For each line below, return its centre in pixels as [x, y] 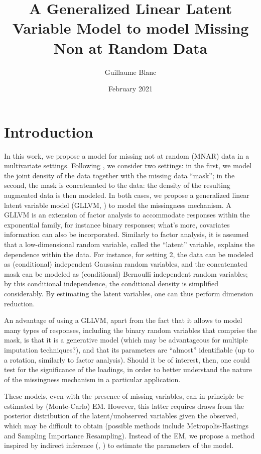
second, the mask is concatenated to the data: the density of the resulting [117, 185]
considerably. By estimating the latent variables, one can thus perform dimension [129, 293]
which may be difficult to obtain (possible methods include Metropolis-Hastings [126, 426]
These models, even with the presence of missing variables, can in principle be [124, 396]
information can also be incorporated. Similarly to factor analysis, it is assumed [126, 234]
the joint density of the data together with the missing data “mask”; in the [119, 175]
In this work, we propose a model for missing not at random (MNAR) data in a [127, 155]
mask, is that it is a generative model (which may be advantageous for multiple [126, 340]
